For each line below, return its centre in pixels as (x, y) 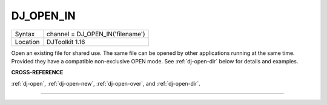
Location (27, 42)
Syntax (25, 34)
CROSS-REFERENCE (37, 72)
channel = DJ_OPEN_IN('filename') (96, 34)
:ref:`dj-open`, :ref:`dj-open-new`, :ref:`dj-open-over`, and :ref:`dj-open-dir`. (106, 83)
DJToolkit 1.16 (66, 42)
